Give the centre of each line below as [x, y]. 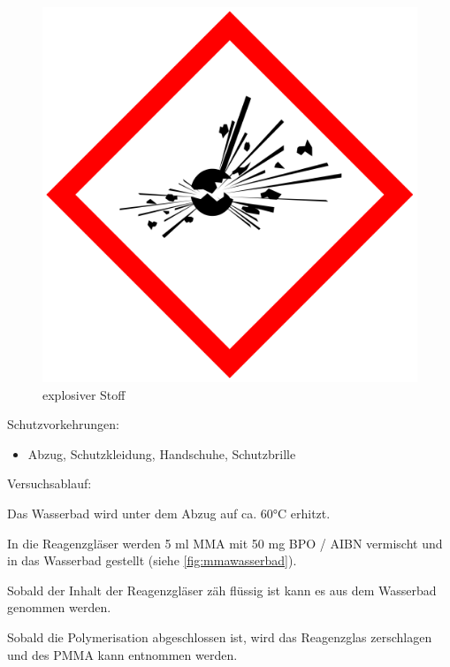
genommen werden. [59, 607]
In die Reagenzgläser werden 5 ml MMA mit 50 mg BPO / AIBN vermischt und [225, 543]
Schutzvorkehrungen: [63, 424]
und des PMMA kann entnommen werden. [122, 654]
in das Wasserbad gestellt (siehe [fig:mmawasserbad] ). [152, 560]
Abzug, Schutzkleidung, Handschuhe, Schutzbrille [162, 453]
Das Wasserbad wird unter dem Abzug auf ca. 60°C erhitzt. [169, 513]
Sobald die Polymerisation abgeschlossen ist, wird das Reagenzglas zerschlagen [220, 636]
